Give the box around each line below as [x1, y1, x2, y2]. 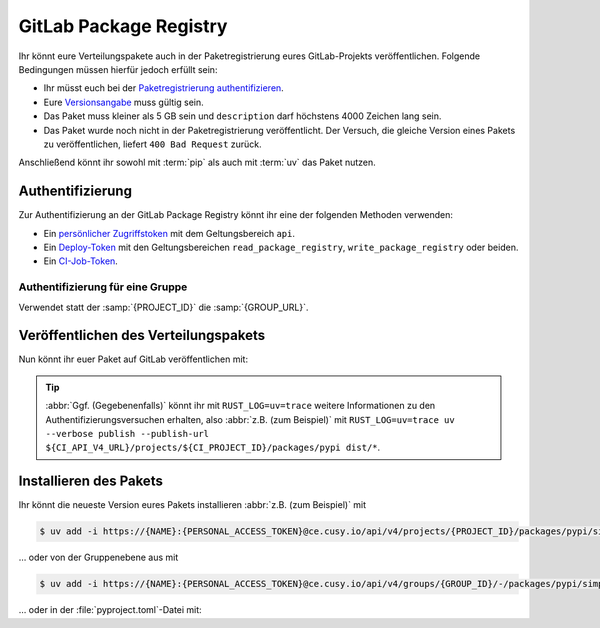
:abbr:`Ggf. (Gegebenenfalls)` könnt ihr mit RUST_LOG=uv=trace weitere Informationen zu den [45, 400, 436, 412]
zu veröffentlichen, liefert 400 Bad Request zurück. [43, 138, 262, 150]
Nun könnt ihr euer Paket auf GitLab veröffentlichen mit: [18, 353, 249, 365]
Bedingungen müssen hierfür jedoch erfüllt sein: [18, 63, 218, 75]
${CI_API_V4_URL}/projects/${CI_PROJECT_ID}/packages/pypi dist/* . [45, 441, 381, 454]
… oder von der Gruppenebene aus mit [18, 551, 179, 564]
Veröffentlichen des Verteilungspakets [18, 327, 265, 344]
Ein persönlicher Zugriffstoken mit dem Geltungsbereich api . [43, 227, 295, 239]
